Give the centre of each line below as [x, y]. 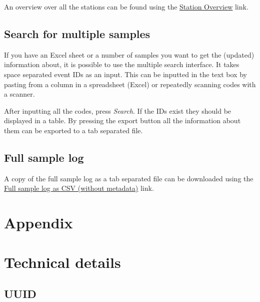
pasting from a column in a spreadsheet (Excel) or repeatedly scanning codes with [130, 84]
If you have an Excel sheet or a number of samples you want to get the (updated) [129, 54]
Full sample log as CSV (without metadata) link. [79, 188]
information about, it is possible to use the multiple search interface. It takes [122, 64]
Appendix [38, 223]
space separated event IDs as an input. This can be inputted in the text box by [125, 74]
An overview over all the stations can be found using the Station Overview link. [126, 7]
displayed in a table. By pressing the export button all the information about [122, 120]
